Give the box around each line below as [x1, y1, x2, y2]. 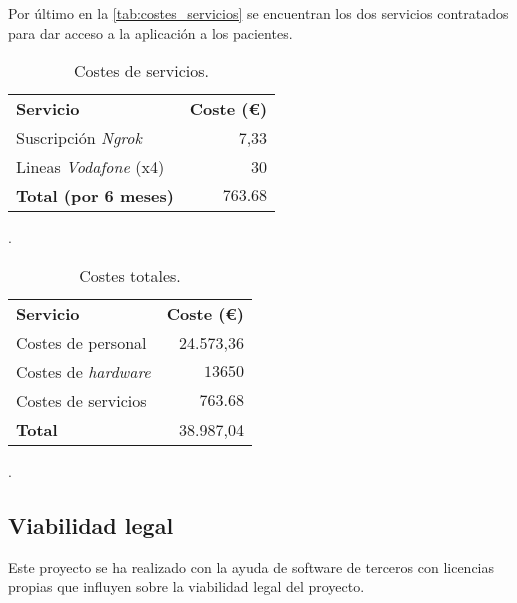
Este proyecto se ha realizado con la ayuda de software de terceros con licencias [8, 556, 495, 577]
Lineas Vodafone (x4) [16, 155, 165, 179]
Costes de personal [16, 330, 147, 354]
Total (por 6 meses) [16, 184, 174, 208]
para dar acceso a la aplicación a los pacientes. [8, 22, 293, 43]
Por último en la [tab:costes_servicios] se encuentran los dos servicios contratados [8, 3, 509, 23]
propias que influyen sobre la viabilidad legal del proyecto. [8, 576, 365, 597]
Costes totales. [79, 263, 181, 287]
